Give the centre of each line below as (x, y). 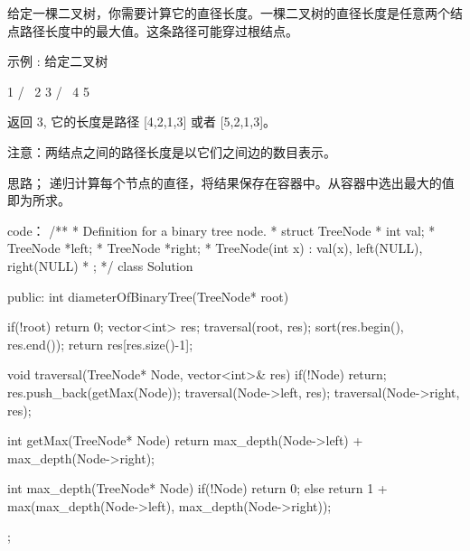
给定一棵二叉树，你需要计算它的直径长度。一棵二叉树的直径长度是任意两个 (229, 13)
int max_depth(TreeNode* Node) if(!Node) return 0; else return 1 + (197, 488)
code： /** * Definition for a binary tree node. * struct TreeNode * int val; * (221, 230)
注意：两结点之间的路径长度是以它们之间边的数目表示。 (172, 151)
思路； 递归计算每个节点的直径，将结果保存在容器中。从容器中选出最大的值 (231, 182)
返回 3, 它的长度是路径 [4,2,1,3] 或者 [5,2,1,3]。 (142, 121)
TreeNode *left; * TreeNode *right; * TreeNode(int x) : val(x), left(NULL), (215, 248)
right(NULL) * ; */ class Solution (100, 265)
